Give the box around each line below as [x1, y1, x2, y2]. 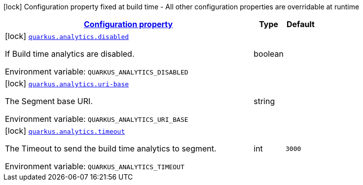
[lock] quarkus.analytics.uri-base [5, 78, 129, 88]
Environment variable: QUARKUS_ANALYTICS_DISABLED [5, 67, 188, 76]
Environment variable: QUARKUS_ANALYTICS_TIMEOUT [5, 161, 184, 171]
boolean [254, 49, 284, 59]
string [254, 96, 275, 106]
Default [287, 19, 315, 29]
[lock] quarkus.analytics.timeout [5, 126, 125, 136]
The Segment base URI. [5, 96, 93, 106]
